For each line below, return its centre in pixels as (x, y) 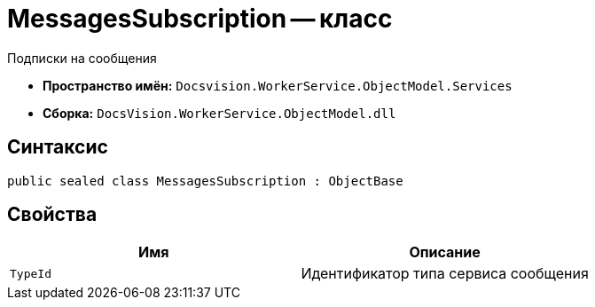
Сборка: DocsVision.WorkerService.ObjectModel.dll (219, 113)
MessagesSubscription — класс (200, 19)
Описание (445, 252)
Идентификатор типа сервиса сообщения (445, 274)
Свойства (52, 215)
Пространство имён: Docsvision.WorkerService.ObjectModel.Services (278, 85)
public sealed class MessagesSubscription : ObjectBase (205, 181)
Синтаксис (58, 147)
